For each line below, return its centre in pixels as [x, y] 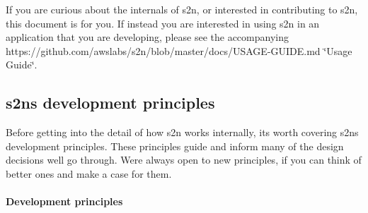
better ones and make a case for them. [89, 173]
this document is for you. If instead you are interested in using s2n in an [163, 23]
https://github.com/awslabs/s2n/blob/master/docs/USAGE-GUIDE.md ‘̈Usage [179, 50]
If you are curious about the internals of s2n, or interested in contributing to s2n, [182, 9]
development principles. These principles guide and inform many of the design [175, 146]
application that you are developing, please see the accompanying [147, 37]
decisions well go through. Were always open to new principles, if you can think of [184, 160]
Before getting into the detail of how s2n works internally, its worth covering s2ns [182, 132]
